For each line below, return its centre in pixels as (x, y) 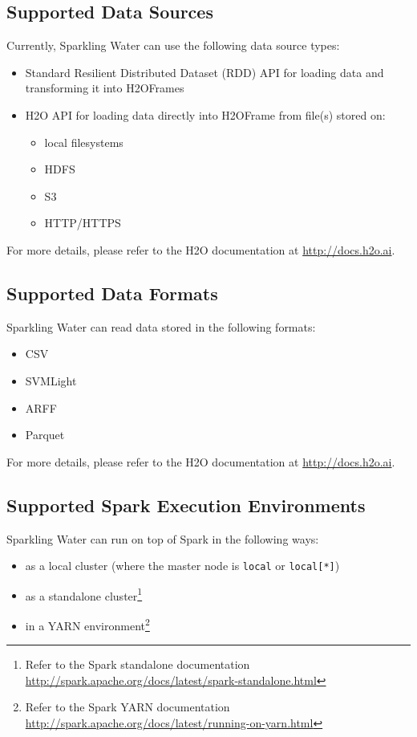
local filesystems (84, 142)
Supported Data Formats (112, 293)
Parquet (45, 435)
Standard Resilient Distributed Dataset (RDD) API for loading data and (204, 72)
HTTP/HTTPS (83, 223)
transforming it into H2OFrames (105, 88)
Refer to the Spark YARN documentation (128, 707)
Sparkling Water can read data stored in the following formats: (161, 326)
